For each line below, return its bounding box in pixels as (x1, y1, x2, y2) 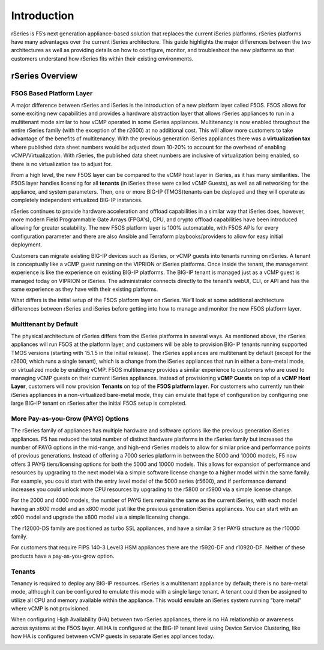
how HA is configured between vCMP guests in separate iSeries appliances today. (11, 633, 215, 640)
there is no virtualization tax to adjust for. (11, 160, 112, 167)
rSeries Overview (11, 71, 78, 81)
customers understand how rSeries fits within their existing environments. (11, 55, 194, 62)
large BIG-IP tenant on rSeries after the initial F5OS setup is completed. (11, 399, 187, 407)
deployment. (11, 241, 42, 248)
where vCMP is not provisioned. (11, 605, 90, 612)
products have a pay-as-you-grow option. (11, 552, 115, 559)
